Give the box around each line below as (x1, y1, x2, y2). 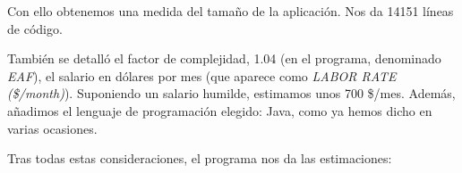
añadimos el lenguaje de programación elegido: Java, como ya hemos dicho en (7, 101, 432, 119)
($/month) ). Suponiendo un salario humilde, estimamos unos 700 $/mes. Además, (7, 84, 456, 103)
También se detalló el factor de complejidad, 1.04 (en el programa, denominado (7, 49, 441, 68)
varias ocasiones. (7, 119, 98, 137)
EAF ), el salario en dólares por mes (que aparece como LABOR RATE (7, 66, 397, 85)
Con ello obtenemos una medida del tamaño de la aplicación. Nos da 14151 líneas (7, 2, 454, 20)
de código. (7, 19, 63, 37)
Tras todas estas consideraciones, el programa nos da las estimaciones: (7, 149, 392, 168)
